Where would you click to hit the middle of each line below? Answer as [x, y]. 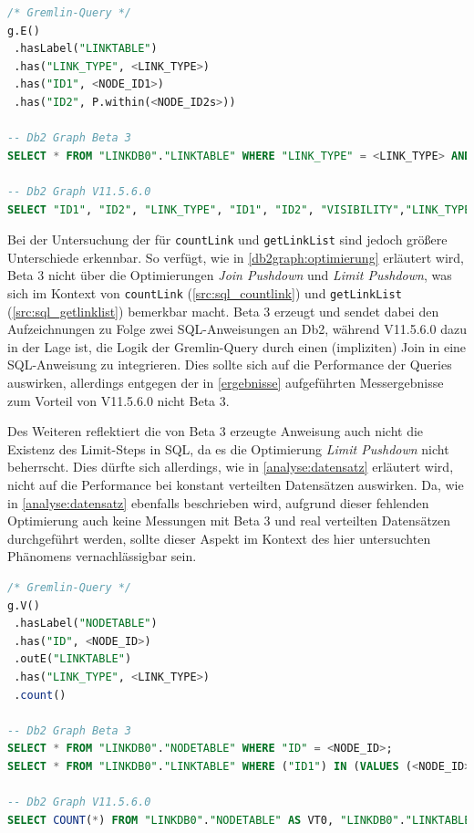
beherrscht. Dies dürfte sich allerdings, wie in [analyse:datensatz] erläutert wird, [231, 467]
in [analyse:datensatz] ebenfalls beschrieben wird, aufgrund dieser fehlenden [218, 502]
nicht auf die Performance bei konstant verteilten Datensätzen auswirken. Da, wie [236, 484]
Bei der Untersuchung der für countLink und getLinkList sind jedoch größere [227, 239]
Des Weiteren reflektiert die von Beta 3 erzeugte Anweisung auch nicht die [216, 431]
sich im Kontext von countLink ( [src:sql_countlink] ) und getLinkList [205, 292]
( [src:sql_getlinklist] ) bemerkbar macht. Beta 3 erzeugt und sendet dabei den [223, 311]
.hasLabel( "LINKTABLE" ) [86, 49]
